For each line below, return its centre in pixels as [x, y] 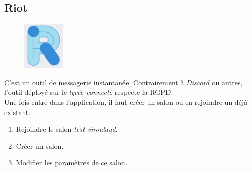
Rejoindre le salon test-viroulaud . [67, 129]
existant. [17, 112]
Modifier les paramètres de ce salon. [72, 163]
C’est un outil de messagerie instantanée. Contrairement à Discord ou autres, [123, 82]
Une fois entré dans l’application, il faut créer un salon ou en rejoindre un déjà [126, 102]
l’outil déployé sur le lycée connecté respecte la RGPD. [89, 92]
